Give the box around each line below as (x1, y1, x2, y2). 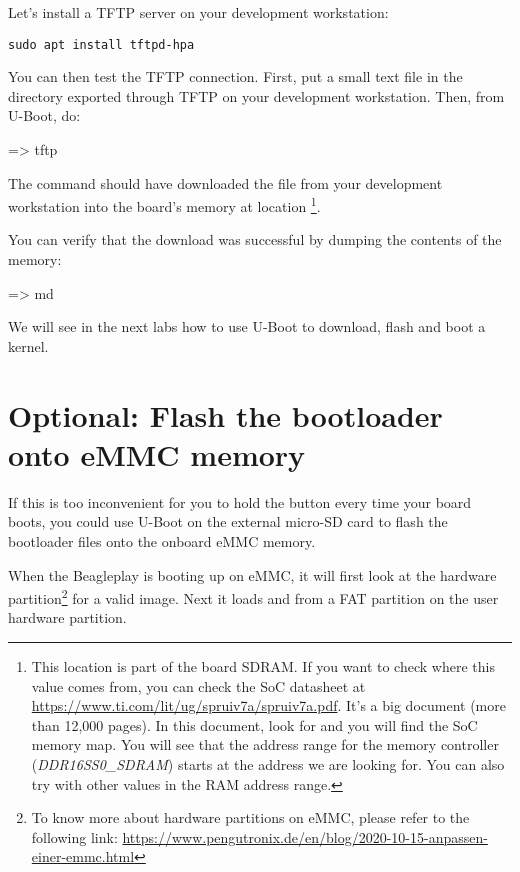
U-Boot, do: (8, 105, 81, 126)
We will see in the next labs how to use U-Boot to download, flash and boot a (8, 316, 486, 337)
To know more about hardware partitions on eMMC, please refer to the (31, 807, 470, 828)
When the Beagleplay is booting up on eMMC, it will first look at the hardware (8, 564, 497, 585)
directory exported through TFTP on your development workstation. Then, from (8, 85, 505, 106)
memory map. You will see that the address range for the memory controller (31, 734, 499, 755)
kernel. (8, 335, 49, 356)
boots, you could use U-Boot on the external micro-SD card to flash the (8, 511, 448, 532)
